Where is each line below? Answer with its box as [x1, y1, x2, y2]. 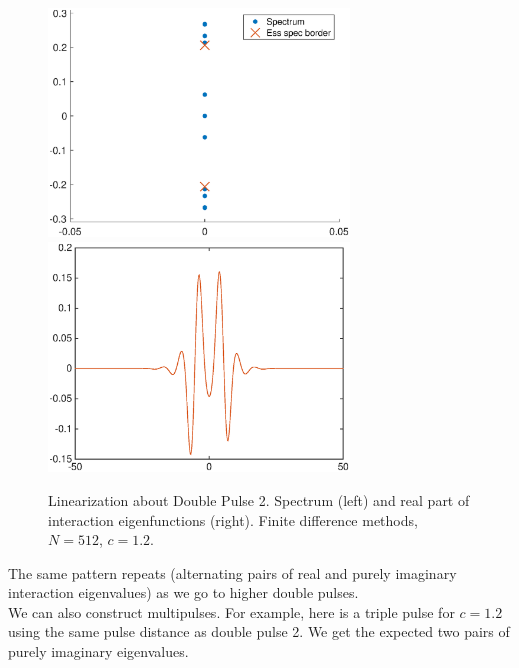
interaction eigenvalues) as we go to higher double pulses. [8, 582, 359, 603]
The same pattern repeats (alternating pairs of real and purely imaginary [8, 562, 457, 583]
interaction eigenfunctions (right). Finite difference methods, [48, 509, 418, 530]
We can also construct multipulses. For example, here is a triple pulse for [8, 601, 455, 622]
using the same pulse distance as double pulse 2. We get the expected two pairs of [8, 621, 510, 642]
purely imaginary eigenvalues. [8, 641, 189, 662]
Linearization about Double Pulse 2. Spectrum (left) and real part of [48, 489, 470, 510]
